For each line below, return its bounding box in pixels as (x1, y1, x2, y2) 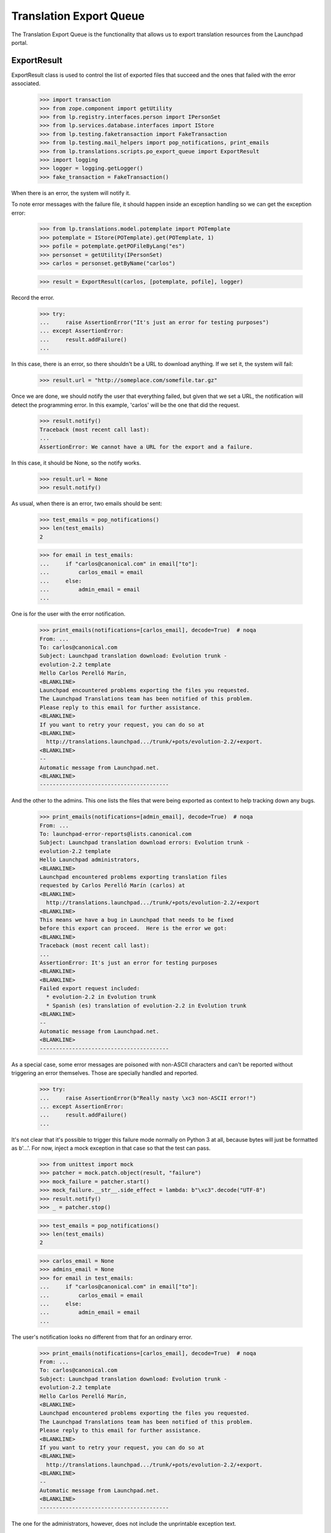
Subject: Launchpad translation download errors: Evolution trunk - (39, 839, 250, 846)
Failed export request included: (39, 985, 140, 992)
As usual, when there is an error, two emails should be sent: (11, 500, 162, 507)
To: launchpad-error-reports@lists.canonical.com (39, 831, 192, 838)
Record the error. (11, 294, 55, 301)
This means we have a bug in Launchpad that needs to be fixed (39, 916, 234, 923)
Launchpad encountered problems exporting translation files (39, 874, 227, 880)
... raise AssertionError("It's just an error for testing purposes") (39, 319, 270, 326)
